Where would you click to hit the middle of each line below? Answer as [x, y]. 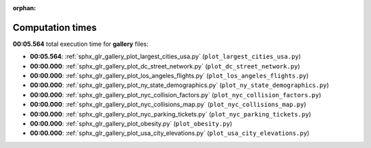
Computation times [55, 27]
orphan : [24, 8]
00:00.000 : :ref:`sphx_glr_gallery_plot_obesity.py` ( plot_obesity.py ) [131, 124]
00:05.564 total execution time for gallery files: [81, 44]
